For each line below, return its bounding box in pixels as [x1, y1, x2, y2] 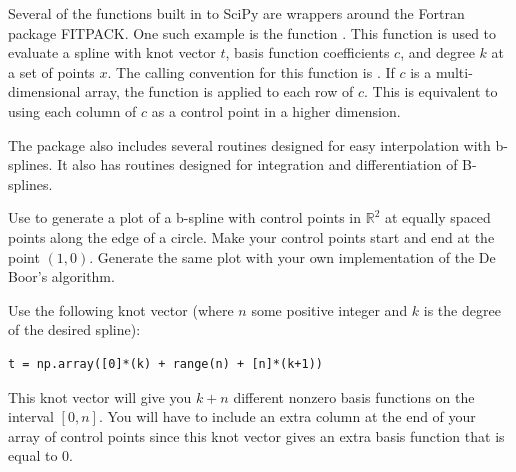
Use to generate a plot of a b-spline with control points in [8, 207, 362, 228]
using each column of [8, 100, 137, 121]
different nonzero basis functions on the [233, 386, 475, 407]
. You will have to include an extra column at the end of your [98, 406, 476, 427]
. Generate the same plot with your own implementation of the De [89, 246, 496, 267]
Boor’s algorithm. [8, 266, 115, 287]
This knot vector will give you [8, 386, 192, 407]
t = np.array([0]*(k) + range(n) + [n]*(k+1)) [8, 356, 323, 371]
